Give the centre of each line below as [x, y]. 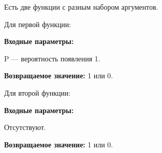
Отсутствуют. [25, 127]
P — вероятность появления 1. [52, 58]
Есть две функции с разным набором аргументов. [81, 7]
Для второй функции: [37, 92]
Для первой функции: [38, 24]
